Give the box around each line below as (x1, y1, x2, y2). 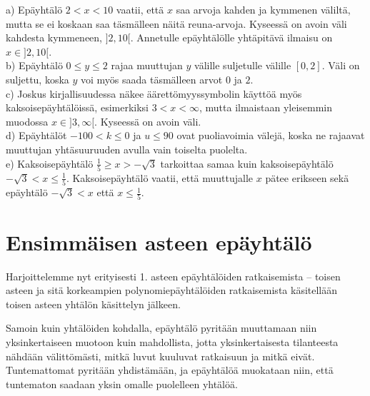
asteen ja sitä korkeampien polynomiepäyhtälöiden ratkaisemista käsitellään (6, 283, 338, 298)
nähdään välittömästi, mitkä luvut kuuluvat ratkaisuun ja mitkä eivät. (6, 348, 315, 363)
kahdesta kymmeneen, (6, 30, 103, 45)
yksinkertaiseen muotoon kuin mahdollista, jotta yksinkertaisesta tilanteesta (6, 334, 339, 349)
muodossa (6, 113, 49, 128)
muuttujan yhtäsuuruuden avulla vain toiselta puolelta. (6, 141, 248, 156)
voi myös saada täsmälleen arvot (81, 71, 223, 86)
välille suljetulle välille (194, 58, 291, 73)
